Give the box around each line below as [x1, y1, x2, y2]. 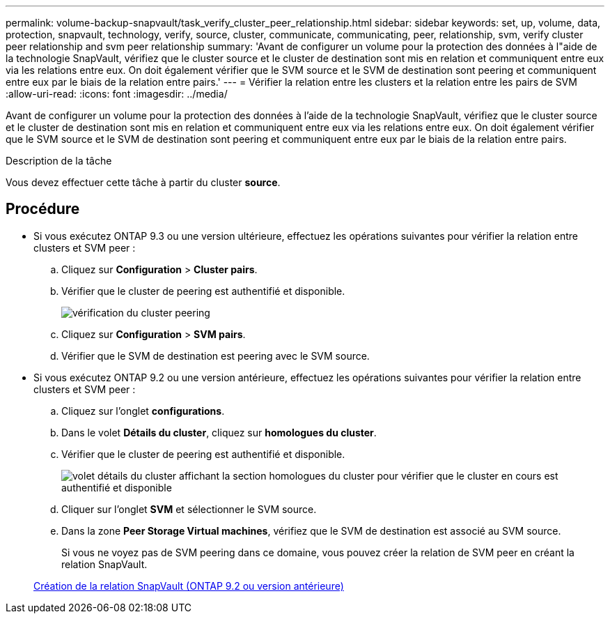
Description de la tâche [6, 155, 112, 167]
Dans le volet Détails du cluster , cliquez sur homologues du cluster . [61, 426, 377, 438]
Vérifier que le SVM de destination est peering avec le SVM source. [61, 349, 370, 362]
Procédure [6, 200, 80, 218]
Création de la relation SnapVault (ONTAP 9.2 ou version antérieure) [33, 579, 344, 592]
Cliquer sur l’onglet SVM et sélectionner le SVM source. [61, 503, 317, 515]
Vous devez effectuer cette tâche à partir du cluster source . [6, 176, 281, 188]
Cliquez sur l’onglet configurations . [61, 404, 225, 417]
